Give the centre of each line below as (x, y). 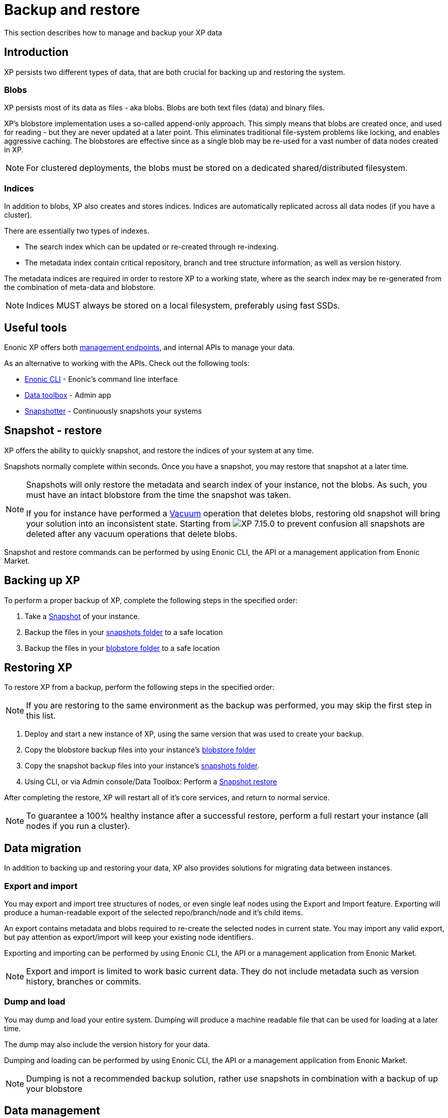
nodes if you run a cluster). (78, 826)
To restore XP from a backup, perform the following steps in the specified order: (139, 687)
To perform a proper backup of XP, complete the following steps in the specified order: (151, 600)
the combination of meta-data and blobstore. (80, 287)
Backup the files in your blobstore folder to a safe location (122, 648)
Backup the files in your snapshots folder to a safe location (124, 632)
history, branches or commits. (84, 982)
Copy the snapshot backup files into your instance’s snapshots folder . (142, 766)
